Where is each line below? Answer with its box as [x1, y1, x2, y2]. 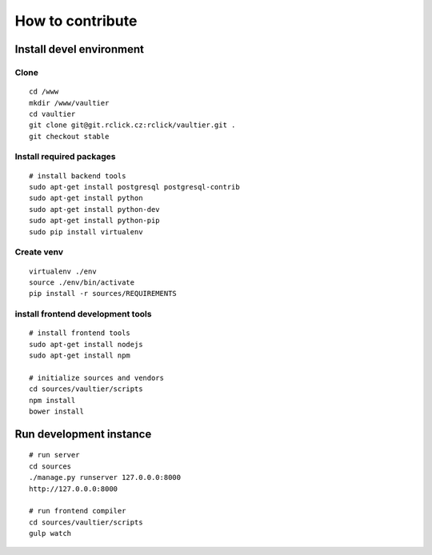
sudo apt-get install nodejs [29, 340, 143, 349]
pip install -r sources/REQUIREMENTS [29, 289, 178, 298]
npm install [29, 396, 76, 405]
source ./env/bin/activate [29, 277, 135, 287]
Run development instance [14, 427, 152, 441]
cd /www [29, 87, 59, 96]
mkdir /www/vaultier [29, 98, 110, 107]
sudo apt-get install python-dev [29, 205, 160, 214]
